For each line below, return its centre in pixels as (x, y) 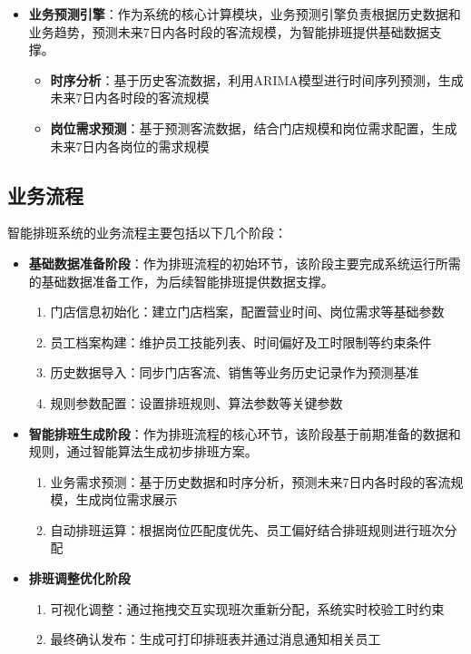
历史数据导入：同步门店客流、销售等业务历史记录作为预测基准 (235, 372)
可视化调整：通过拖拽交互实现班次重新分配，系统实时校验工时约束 (247, 608)
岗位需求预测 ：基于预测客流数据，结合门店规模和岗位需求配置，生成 (254, 127)
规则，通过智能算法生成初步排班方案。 (143, 451)
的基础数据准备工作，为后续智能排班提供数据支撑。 (181, 281)
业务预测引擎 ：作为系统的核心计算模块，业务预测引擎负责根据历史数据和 (245, 14)
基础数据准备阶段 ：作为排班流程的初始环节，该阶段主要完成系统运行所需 (245, 263)
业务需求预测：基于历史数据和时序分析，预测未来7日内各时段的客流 (250, 481)
